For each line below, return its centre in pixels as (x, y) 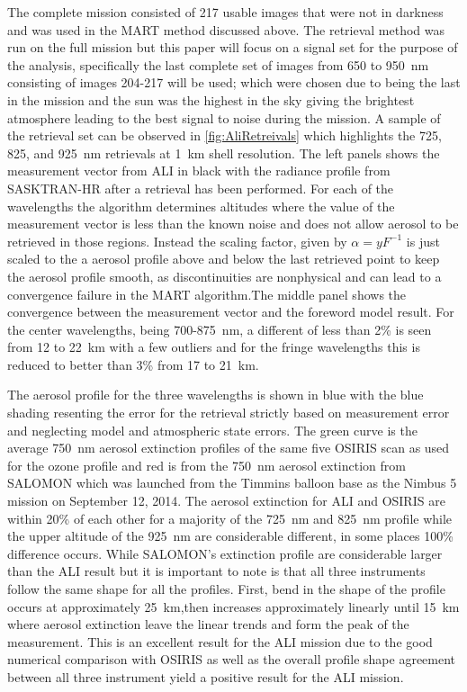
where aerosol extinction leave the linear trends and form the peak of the (208, 624)
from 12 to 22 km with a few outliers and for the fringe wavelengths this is (214, 347)
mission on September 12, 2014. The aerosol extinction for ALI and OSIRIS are (226, 501)
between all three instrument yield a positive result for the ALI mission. (206, 676)
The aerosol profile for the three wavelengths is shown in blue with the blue (216, 395)
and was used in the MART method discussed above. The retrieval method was (226, 29)
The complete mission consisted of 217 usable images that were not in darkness (225, 12)
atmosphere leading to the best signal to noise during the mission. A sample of (224, 117)
